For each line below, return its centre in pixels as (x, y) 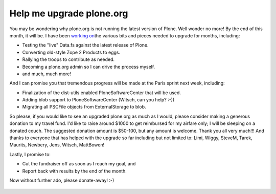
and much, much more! (47, 74)
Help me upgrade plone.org (69, 13)
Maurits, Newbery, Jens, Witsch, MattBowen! (57, 145)
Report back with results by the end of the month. (75, 171)
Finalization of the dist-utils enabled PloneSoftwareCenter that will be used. (102, 93)
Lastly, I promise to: (30, 154)
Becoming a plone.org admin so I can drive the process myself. (89, 67)
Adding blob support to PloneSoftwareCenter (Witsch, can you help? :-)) (98, 100)
